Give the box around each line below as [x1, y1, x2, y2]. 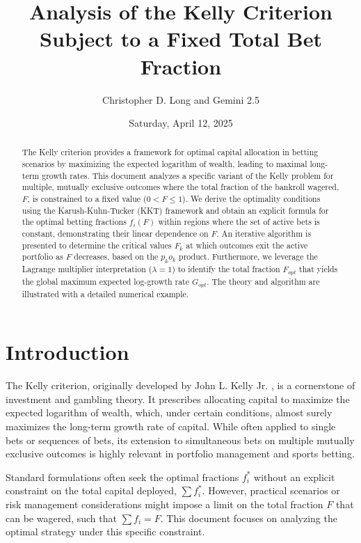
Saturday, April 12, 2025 [129, 116, 233, 130]
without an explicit [254, 469, 335, 484]
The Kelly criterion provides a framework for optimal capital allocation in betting [22, 146, 319, 158]
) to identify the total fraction [172, 262, 280, 274]
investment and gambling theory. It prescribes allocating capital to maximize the [6, 391, 350, 406]
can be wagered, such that [6, 510, 117, 525]
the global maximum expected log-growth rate [22, 275, 189, 287]
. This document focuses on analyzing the [160, 510, 337, 525]
